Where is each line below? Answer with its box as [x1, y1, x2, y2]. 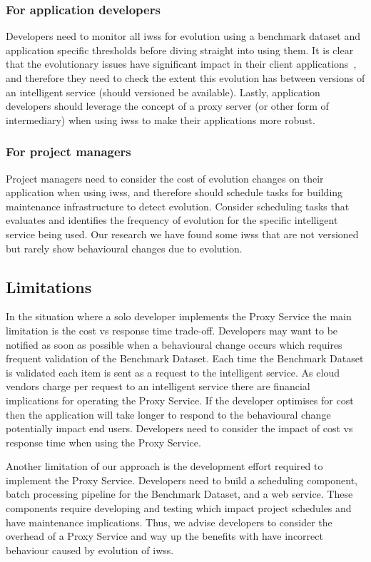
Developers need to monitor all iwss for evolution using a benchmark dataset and [6, 29, 360, 44]
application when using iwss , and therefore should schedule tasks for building [6, 185, 343, 200]
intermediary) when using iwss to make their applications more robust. [6, 112, 315, 127]
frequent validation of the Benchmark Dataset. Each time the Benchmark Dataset [6, 351, 364, 366]
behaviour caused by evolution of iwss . [6, 542, 174, 557]
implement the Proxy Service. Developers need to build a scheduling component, [6, 472, 357, 487]
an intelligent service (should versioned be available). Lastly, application [6, 84, 320, 99]
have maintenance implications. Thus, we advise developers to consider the [6, 514, 332, 529]
